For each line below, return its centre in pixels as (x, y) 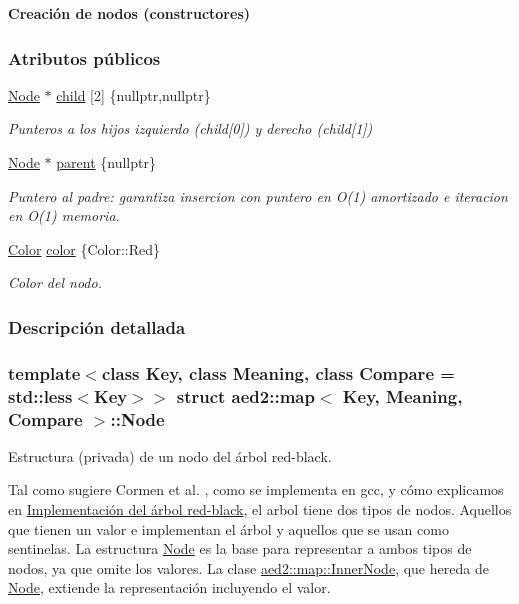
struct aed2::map (245, 395)
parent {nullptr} (106, 162)
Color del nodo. (55, 282)
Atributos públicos (84, 57)
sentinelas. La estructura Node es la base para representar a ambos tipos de (240, 548)
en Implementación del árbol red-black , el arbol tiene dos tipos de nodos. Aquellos (260, 509)
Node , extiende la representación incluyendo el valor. (169, 587)
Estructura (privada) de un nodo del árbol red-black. (170, 455)
